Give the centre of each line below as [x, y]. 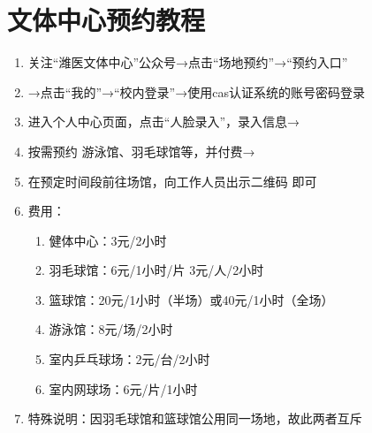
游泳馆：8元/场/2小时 [111, 329]
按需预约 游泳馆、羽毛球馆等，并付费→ [141, 151]
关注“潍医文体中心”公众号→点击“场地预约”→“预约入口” [188, 62]
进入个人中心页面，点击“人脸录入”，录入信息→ [164, 122]
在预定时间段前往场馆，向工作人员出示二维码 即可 [172, 181]
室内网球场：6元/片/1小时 [123, 388]
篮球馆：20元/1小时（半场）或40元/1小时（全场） [191, 299]
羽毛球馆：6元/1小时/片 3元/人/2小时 [156, 270]
